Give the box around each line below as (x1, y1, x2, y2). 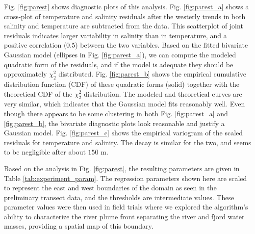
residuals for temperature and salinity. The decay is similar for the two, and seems (4, 137, 251, 147)
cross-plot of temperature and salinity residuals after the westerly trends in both (4, 11, 246, 21)
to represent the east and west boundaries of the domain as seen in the (4, 182, 217, 193)
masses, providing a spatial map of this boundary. (4, 221, 153, 231)
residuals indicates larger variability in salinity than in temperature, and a (4, 30, 227, 40)
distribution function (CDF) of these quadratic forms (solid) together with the (4, 78, 240, 89)
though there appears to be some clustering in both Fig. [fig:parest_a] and (4, 108, 228, 118)
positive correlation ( (4, 40, 67, 50)
